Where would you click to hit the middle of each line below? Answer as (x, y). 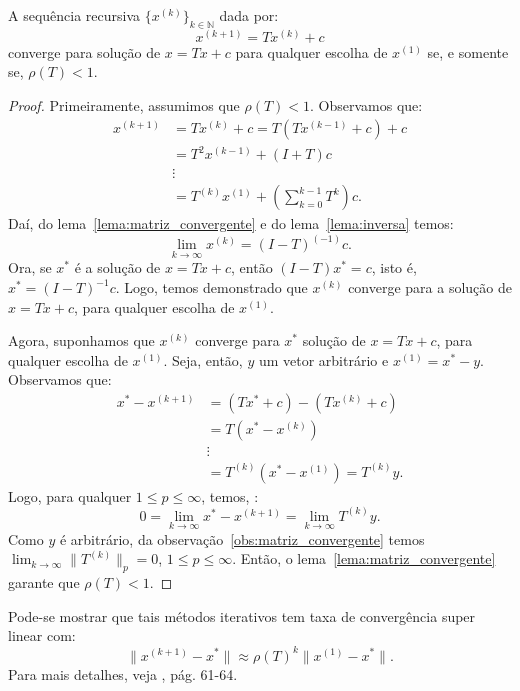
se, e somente (468, 51)
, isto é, (394, 267)
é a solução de (117, 267)
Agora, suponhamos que (81, 340)
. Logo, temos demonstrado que (211, 287)
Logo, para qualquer (70, 495)
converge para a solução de (430, 287)
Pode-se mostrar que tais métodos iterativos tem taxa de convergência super (242, 615)
